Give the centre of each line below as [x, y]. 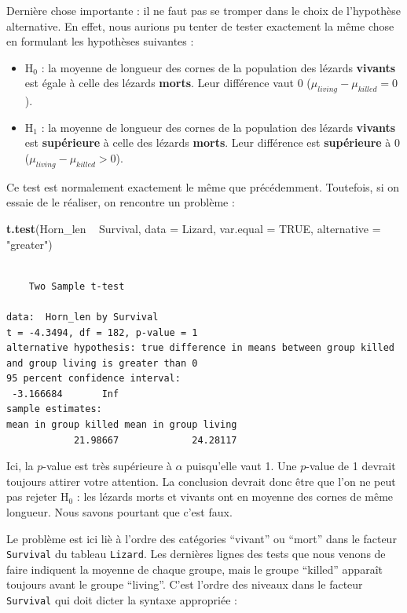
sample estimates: [54, 409]
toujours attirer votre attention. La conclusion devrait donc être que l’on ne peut [201, 481]
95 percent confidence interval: [93, 379]
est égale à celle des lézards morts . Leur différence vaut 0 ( [168, 83]
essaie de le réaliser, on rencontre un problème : [121, 202]
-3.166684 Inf [66, 394]
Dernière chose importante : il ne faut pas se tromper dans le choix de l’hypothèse [204, 10]
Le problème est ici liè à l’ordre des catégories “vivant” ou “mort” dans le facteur [202, 538]
